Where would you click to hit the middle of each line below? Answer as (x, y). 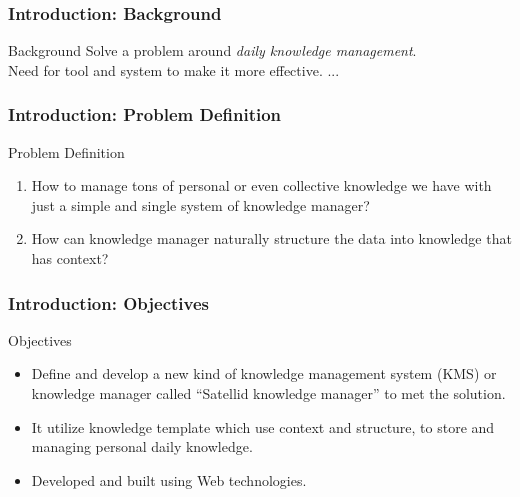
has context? (70, 258)
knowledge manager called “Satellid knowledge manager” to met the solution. (268, 393)
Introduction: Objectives (109, 302)
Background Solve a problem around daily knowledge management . (212, 50)
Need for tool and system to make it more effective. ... (174, 69)
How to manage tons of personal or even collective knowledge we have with (261, 185)
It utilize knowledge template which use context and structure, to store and (263, 426)
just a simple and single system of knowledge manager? (200, 204)
